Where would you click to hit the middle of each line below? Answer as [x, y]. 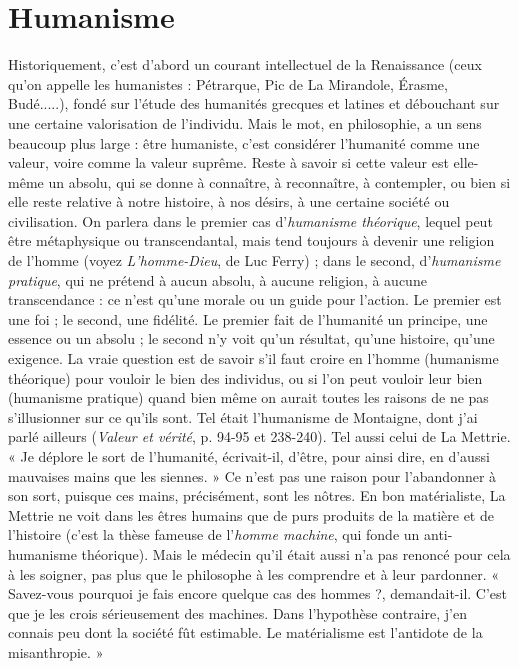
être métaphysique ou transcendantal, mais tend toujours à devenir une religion [251, 240]
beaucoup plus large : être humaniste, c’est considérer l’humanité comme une [244, 142]
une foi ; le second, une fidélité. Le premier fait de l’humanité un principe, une [248, 318]
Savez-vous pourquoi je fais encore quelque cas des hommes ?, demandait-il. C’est [258, 593]
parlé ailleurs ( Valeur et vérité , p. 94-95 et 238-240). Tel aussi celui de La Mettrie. [259, 436]
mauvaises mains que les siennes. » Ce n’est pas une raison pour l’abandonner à [252, 475]
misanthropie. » [56, 651]
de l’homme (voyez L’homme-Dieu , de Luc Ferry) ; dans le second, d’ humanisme [254, 260]
